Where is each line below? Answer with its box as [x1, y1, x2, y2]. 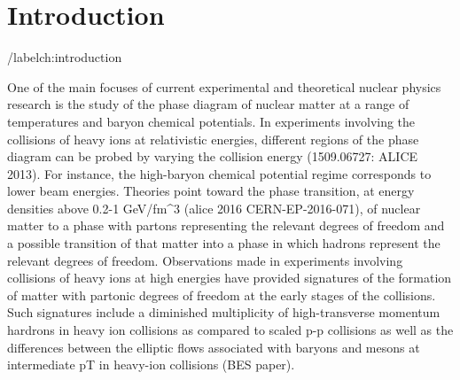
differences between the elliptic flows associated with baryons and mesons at [7, 337, 420, 356]
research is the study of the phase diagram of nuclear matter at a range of [7, 95, 409, 113]
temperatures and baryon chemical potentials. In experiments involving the [7, 112, 416, 130]
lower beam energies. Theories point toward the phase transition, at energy [7, 182, 415, 200]
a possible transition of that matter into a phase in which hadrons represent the [7, 234, 441, 252]
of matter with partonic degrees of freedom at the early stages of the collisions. [7, 285, 436, 304]
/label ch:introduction [7, 48, 122, 66]
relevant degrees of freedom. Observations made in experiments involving [7, 251, 403, 269]
